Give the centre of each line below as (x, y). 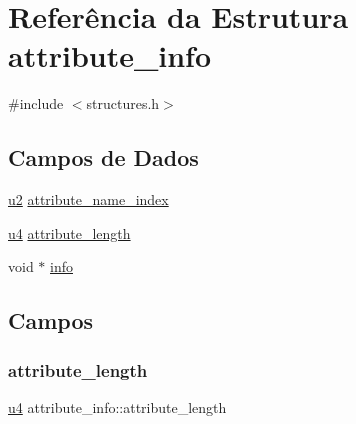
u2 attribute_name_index (88, 199)
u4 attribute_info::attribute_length (117, 406)
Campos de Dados (103, 157)
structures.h (123, 103)
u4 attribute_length (69, 232)
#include (36, 103)
